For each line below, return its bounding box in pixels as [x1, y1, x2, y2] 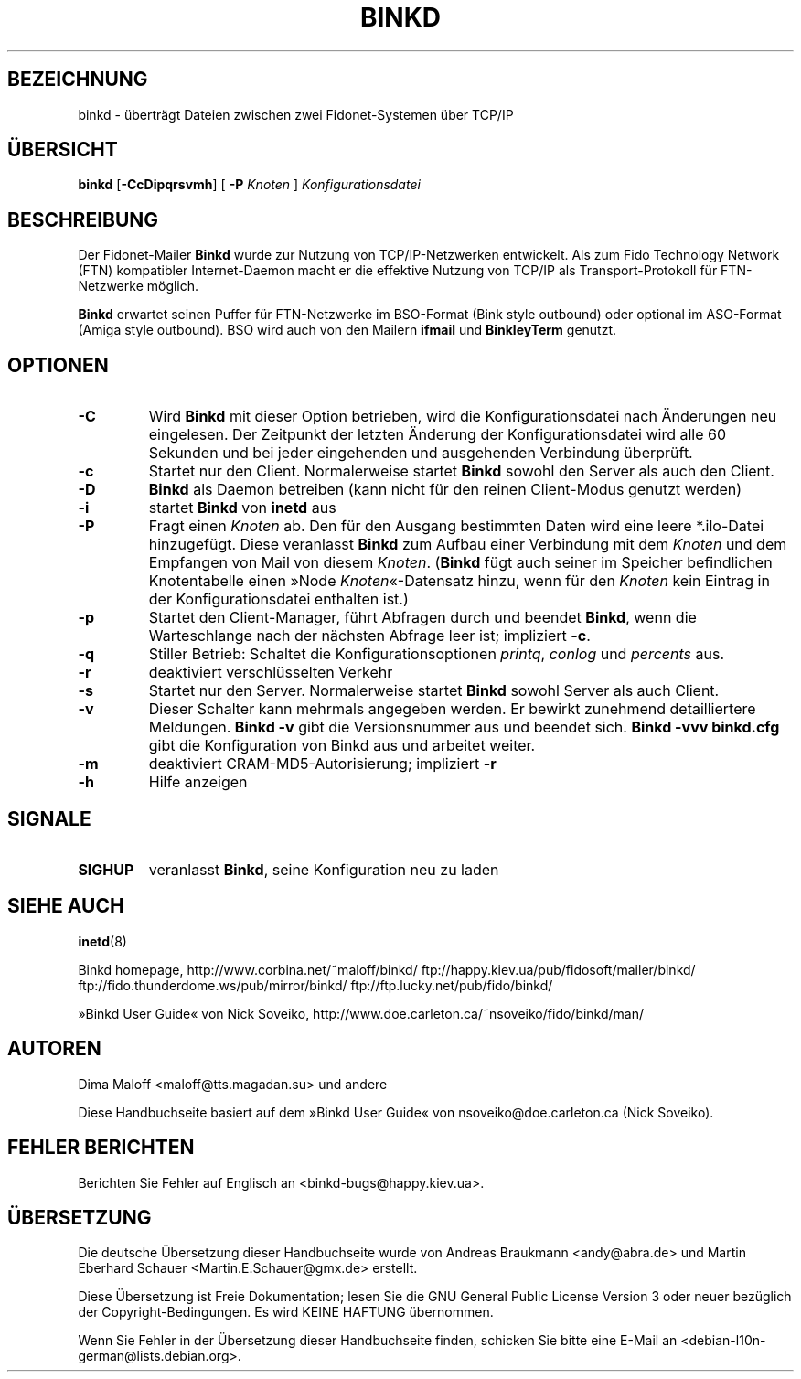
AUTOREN [7, 1037, 101, 1061]
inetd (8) [78, 933, 127, 949]
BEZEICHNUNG [7, 68, 148, 91]
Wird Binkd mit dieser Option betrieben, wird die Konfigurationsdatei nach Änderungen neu [148, 407, 777, 426]
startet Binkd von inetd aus [148, 498, 336, 518]
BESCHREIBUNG [7, 208, 159, 231]
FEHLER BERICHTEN [7, 1136, 195, 1160]
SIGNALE [7, 807, 91, 830]
